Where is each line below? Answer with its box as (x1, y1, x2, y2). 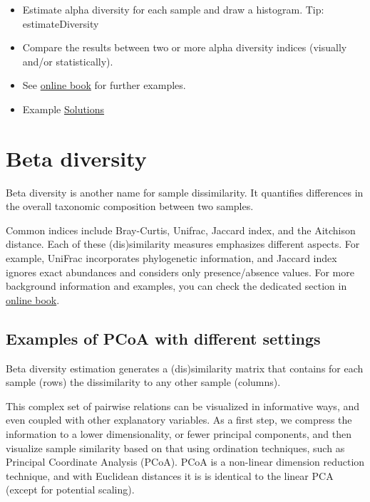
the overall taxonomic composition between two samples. (6, 199, 254, 214)
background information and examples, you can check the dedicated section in (6, 278, 347, 293)
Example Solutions (22, 101, 105, 116)
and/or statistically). (22, 53, 113, 68)
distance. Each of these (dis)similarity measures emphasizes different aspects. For (6, 236, 360, 251)
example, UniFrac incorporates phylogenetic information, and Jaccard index (6, 251, 337, 266)
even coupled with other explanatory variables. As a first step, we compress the (6, 412, 352, 427)
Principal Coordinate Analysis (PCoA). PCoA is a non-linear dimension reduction (6, 454, 365, 469)
